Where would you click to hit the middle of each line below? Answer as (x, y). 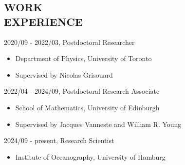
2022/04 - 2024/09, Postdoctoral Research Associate (82, 91)
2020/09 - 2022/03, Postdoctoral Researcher (69, 42)
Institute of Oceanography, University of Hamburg (90, 156)
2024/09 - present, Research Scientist (59, 140)
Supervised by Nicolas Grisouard (64, 74)
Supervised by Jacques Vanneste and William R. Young (98, 124)
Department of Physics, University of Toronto (83, 58)
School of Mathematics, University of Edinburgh (87, 107)
